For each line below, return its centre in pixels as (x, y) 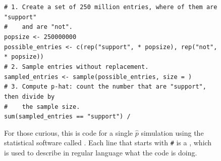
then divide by (30, 96)
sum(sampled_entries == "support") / (67, 117)
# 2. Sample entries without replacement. (76, 67)
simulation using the (172, 132)
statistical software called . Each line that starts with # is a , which (108, 143)
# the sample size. (42, 107)
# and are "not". (39, 27)
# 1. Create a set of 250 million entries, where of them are (111, 7)
